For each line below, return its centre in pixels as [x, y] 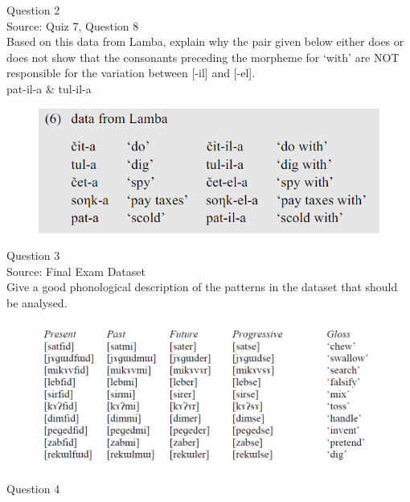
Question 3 [33, 255]
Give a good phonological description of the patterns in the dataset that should [202, 287]
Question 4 [33, 489]
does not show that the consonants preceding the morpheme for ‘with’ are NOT [203, 57]
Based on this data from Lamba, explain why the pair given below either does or [205, 41]
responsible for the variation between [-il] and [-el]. [131, 73]
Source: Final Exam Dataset [76, 271]
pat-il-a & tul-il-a [49, 88]
